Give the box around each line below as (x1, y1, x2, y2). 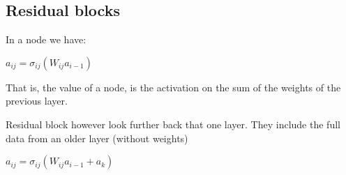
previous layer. (6, 93, 68, 108)
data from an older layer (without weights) (6, 130, 188, 145)
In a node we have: (6, 32, 86, 47)
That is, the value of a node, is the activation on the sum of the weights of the (6, 79, 341, 94)
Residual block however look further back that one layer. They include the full (6, 116, 340, 131)
